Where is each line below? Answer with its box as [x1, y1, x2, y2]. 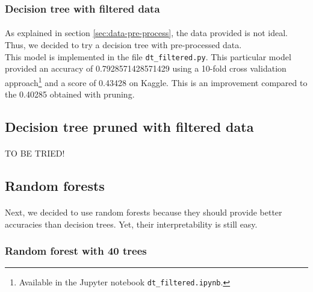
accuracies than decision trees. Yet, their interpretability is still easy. [5, 217, 258, 230]
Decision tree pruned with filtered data [5, 117, 254, 136]
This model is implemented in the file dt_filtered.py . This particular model [5, 50, 291, 63]
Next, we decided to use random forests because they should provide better [5, 206, 282, 219]
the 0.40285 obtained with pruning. [5, 88, 135, 101]
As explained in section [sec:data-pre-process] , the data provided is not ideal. [5, 26, 288, 39]
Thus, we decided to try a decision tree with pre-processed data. [5, 39, 242, 51]
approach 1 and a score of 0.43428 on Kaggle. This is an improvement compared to [5, 74, 308, 89]
